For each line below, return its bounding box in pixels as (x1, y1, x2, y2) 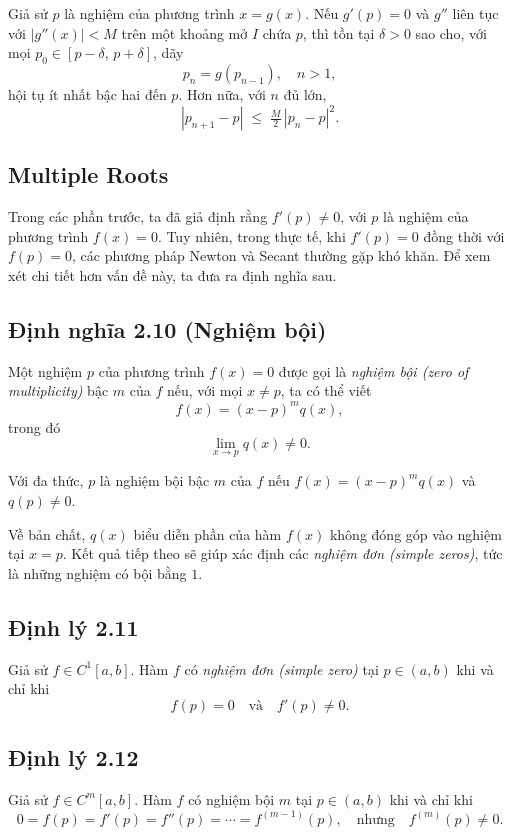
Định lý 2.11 (8, 611, 139, 642)
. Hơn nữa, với (178, 83, 266, 104)
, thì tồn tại (302, 22, 375, 43)
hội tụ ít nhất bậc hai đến (8, 83, 167, 104)
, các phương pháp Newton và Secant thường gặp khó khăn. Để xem (72, 245, 491, 266)
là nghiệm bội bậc (99, 470, 210, 491)
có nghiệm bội (188, 788, 275, 809)
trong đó (8, 416, 61, 437)
